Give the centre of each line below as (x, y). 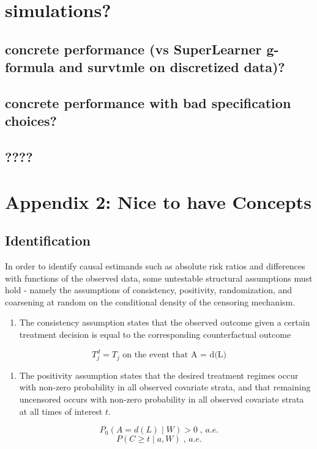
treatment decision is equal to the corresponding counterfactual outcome (155, 334)
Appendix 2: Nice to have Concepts (158, 201)
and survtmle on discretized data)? (172, 67)
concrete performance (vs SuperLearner (133, 49)
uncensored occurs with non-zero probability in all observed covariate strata (162, 399)
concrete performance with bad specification (148, 102)
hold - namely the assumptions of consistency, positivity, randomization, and (149, 290)
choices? (31, 121)
